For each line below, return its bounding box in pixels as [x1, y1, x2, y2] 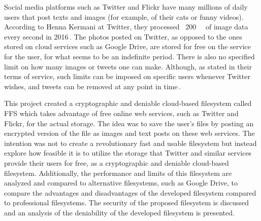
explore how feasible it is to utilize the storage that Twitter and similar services [4, 148, 252, 158]
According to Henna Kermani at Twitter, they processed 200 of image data [4, 21, 248, 32]
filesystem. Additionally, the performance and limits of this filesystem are [4, 167, 232, 178]
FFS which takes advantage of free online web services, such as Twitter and [4, 107, 239, 118]
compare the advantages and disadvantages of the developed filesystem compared [4, 187, 256, 198]
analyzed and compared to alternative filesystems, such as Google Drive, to [4, 177, 238, 188]
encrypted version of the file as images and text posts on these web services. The [4, 128, 255, 138]
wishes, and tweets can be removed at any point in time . [4, 81, 181, 91]
